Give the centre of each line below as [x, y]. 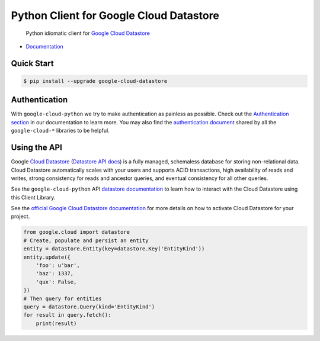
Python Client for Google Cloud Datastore [115, 15]
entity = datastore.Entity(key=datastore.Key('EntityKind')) [114, 249]
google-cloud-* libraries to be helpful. [60, 131]
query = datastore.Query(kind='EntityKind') [89, 307]
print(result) [56, 323]
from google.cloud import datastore [77, 232]
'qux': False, [56, 282]
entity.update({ [47, 257]
